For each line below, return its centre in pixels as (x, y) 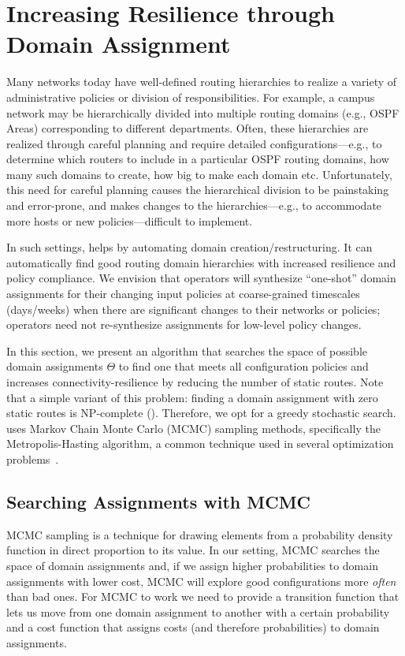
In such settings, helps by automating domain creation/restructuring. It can (189, 247)
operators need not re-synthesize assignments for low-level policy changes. (184, 324)
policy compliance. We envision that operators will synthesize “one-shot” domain (201, 278)
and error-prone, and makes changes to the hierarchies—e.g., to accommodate (194, 205)
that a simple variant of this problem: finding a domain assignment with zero (192, 397)
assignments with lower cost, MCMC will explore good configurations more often (201, 581)
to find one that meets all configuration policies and (243, 366)
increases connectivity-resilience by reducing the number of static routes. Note (195, 382)
